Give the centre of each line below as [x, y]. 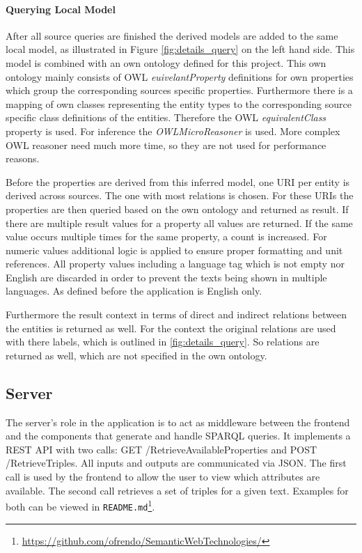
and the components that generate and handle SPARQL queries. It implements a [178, 436]
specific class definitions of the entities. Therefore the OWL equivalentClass [166, 117]
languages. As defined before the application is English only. [134, 291]
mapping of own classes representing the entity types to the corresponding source [179, 103]
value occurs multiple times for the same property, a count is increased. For [166, 236]
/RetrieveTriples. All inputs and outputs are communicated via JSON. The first [176, 463]
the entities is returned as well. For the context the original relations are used [171, 328]
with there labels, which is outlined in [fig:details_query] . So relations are [163, 342]
